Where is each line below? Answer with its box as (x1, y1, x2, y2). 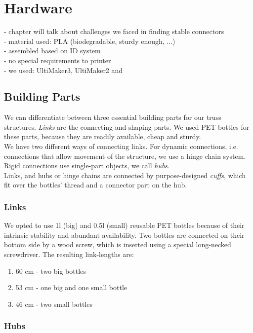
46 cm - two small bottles (15, 298, 93, 309)
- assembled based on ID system (4, 45, 101, 56)
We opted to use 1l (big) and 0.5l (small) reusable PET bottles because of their (4, 220, 245, 230)
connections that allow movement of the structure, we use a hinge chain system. (4, 150, 246, 161)
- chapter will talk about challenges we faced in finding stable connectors (4, 26, 224, 37)
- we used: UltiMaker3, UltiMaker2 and (4, 65, 123, 75)
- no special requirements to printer (4, 55, 111, 65)
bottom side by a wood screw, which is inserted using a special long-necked (4, 239, 231, 250)
